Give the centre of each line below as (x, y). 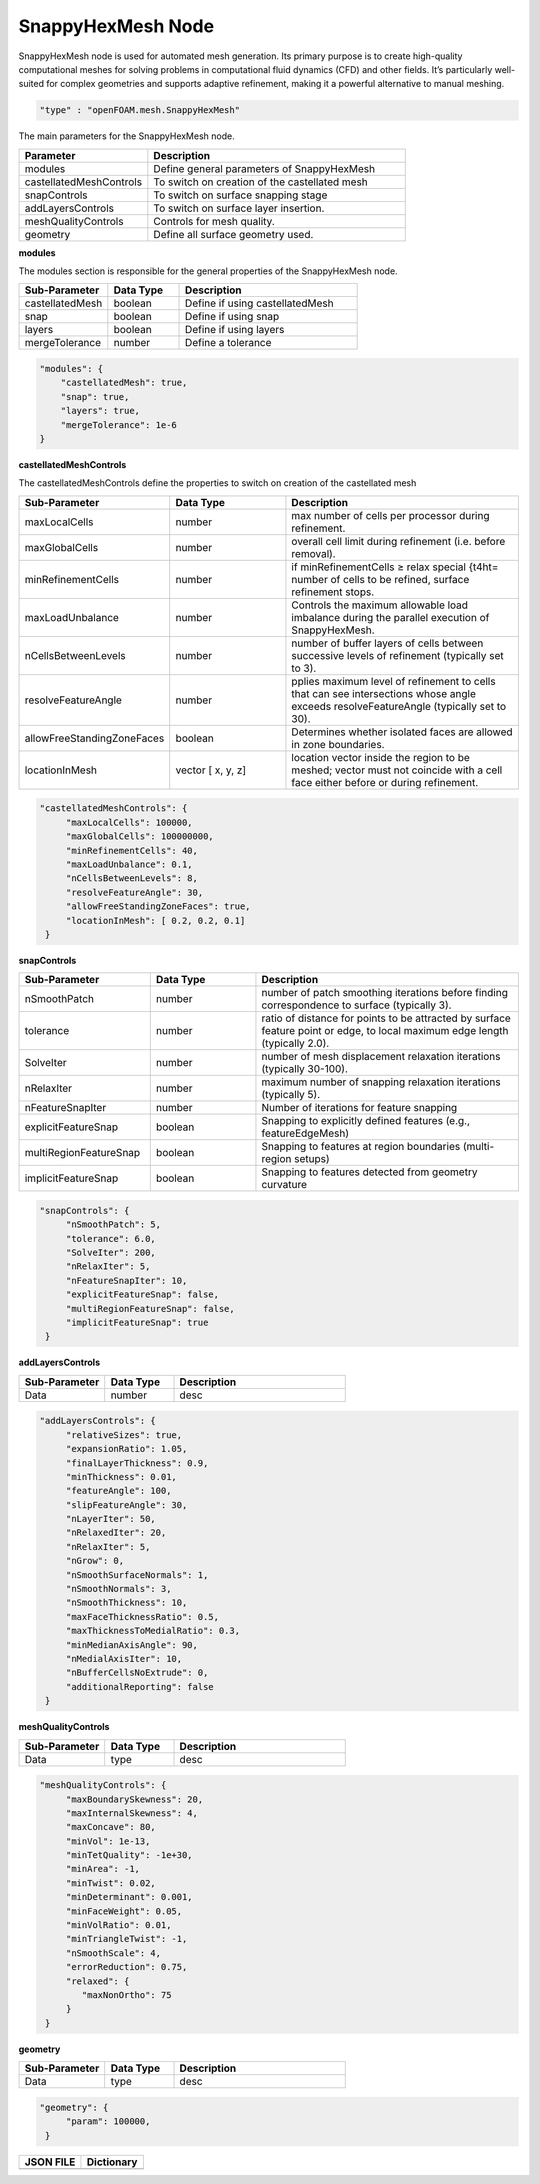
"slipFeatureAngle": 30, (126, 1504)
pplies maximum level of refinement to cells (393, 681)
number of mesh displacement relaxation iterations (381, 1057)
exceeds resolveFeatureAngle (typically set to (399, 706)
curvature (284, 1185)
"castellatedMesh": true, (124, 383)
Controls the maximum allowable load (380, 605)
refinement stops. (333, 592)
